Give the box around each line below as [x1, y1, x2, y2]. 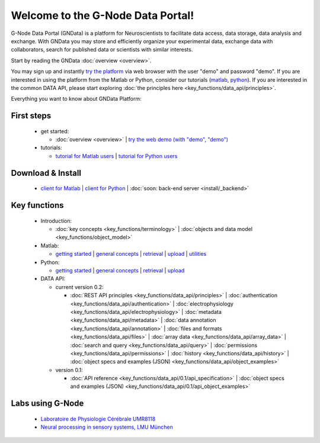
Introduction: [40, 217, 72, 224]
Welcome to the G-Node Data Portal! [11, 9, 194, 22]
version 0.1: [55, 366, 83, 373]
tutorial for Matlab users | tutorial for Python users [55, 152, 178, 159]
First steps [11, 111, 52, 121]
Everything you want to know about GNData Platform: [11, 95, 142, 102]
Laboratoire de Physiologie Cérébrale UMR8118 [40, 415, 156, 422]
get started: [40, 127, 69, 134]
